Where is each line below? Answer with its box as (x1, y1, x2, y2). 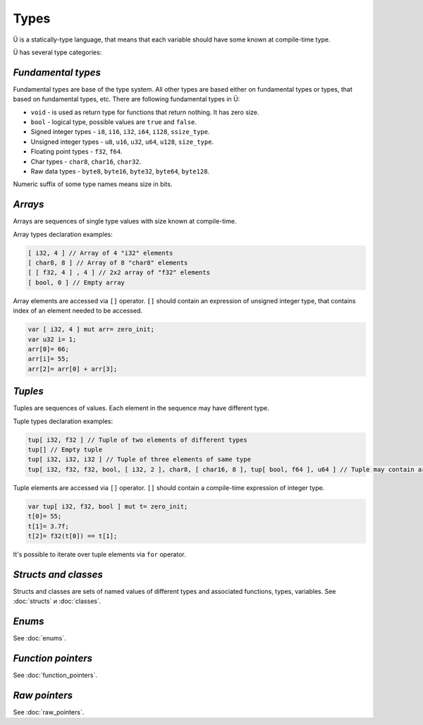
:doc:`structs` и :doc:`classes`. (13, 597, 102, 606)
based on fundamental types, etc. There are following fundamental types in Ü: (13, 95, 240, 104)
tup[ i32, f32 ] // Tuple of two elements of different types (27, 436, 247, 444)
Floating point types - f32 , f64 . (30, 147, 123, 156)
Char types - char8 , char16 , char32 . (30, 157, 142, 166)
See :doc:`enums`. (13, 634, 66, 642)
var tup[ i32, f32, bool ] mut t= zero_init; (27, 502, 188, 511)
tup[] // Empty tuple (27, 446, 103, 453)
